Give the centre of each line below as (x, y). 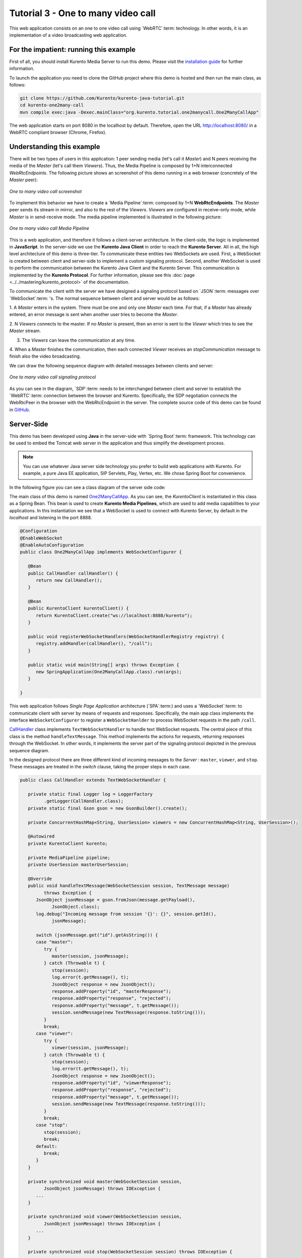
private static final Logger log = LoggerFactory (90, 794)
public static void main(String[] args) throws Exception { (104, 665)
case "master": (55, 942)
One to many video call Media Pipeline (49, 228)
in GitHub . (20, 410)
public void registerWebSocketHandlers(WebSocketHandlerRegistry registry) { (126, 637)
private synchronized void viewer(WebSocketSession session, (105, 1217)
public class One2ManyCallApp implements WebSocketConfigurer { (101, 552)
